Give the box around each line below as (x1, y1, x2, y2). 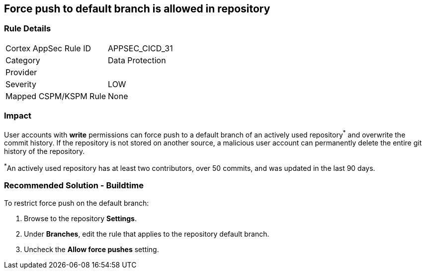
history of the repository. (4, 147, 85, 156)
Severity (5, 79, 36, 89)
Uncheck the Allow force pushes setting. (24, 245, 159, 254)
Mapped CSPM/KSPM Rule (5, 91, 106, 101)
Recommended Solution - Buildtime (4, 180, 144, 191)
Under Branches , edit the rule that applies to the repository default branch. (24, 229, 269, 238)
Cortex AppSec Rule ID (5, 43, 91, 53)
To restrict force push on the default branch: (4, 198, 149, 207)
